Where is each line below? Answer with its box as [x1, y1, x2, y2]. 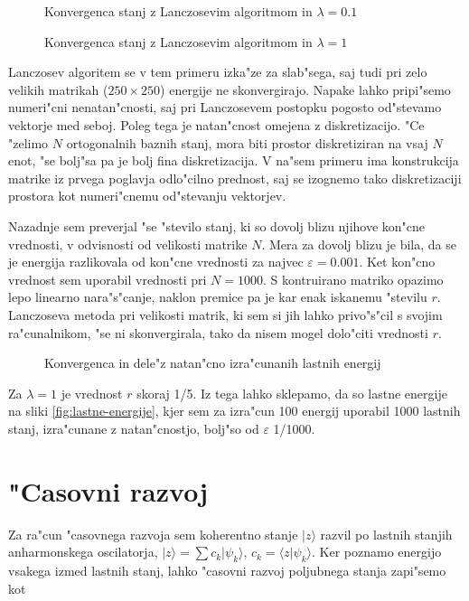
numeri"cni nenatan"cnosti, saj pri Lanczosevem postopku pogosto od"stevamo [8, 98, 442, 117]
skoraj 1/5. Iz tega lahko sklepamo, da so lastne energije [136, 383, 447, 402]
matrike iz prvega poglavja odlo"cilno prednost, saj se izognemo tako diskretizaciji [8, 168, 462, 187]
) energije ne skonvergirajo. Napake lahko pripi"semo [160, 80, 451, 99]
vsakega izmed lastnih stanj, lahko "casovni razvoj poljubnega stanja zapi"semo [8, 560, 446, 579]
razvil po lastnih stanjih [320, 524, 453, 543]
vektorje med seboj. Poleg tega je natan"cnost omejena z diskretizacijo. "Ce [8, 115, 425, 134]
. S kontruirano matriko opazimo [262, 269, 444, 288]
